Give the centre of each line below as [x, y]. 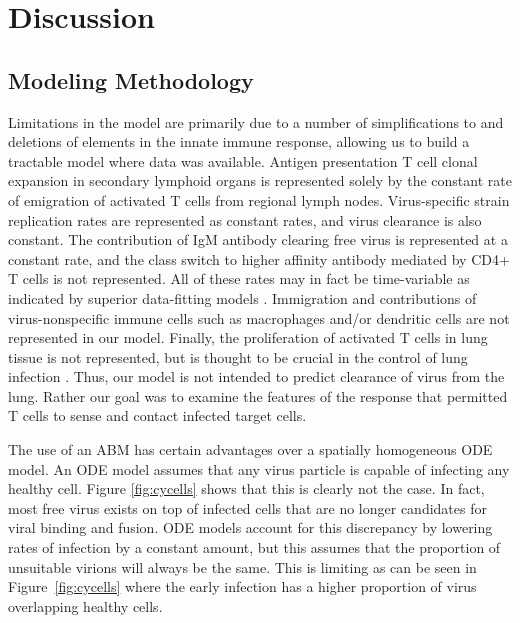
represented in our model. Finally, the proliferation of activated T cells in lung [248, 337]
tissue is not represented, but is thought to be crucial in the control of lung [238, 356]
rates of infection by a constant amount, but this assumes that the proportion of [254, 547]
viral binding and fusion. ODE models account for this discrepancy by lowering [250, 527]
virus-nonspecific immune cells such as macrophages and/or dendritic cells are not [259, 317]
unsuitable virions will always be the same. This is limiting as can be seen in [242, 566]
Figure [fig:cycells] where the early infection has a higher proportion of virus [242, 586]
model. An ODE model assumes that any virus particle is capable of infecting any [259, 468]
